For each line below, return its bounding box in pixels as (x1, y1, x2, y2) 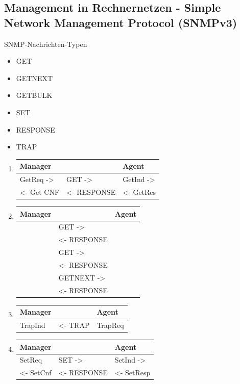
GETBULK (16, 90, 53, 100)
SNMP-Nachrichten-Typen (4, 38, 87, 49)
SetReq (19, 354, 42, 365)
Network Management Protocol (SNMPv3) (4, 14, 237, 30)
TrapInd (19, 320, 45, 330)
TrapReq (97, 320, 124, 330)
